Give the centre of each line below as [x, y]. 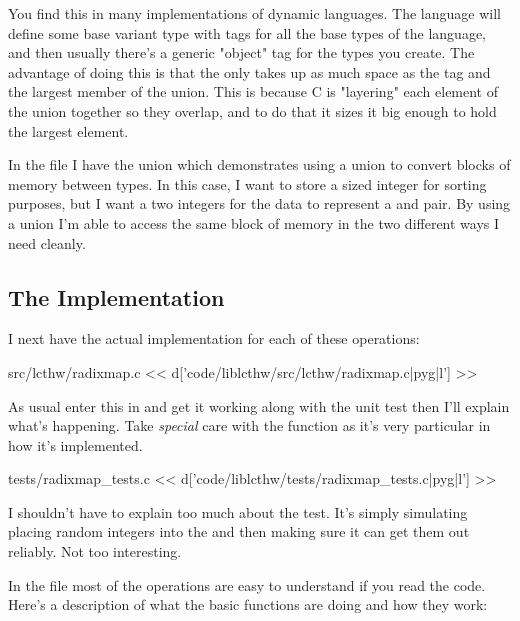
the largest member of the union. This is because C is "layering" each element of [253, 91]
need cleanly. [47, 242]
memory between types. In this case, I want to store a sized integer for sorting [247, 183]
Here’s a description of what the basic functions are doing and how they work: [248, 604]
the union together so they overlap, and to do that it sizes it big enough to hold [252, 110]
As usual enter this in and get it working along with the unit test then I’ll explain [259, 405]
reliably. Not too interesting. [95, 551]
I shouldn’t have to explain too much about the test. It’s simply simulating [238, 511]
